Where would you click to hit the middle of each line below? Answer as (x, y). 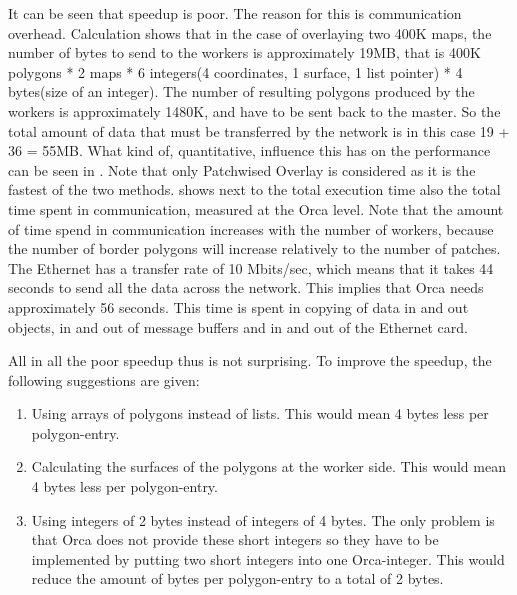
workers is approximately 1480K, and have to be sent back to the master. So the (254, 110)
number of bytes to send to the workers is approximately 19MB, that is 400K (244, 52)
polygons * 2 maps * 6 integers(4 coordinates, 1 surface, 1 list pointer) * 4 (235, 71)
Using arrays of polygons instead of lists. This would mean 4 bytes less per (260, 413)
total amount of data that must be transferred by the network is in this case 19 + (259, 130)
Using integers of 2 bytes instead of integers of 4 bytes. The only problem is (263, 519)
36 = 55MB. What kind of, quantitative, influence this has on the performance (249, 150)
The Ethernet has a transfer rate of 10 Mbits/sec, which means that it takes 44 (251, 267)
